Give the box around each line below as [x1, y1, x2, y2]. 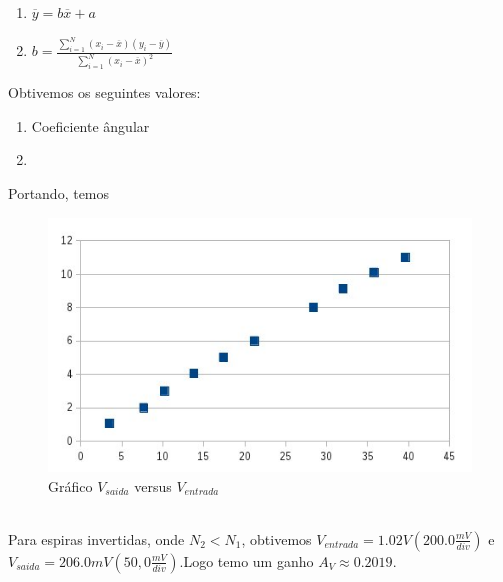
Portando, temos [8, 183, 110, 204]
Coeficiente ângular [31, 115, 150, 136]
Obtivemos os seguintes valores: [8, 82, 201, 103]
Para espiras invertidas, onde [8, 528, 185, 549]
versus [134, 475, 172, 496]
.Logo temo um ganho [179, 550, 314, 571]
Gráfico [48, 475, 93, 496]
